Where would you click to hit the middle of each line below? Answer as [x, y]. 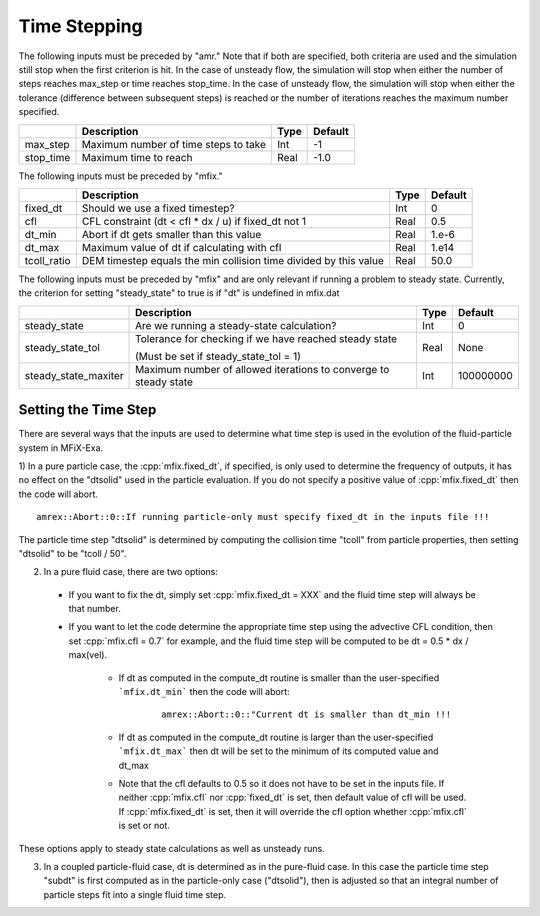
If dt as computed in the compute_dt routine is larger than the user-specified [276, 737]
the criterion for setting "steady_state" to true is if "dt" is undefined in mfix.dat [179, 293]
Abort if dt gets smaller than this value [171, 234]
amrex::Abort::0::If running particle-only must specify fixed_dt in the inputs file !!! [263, 517]
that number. [95, 609]
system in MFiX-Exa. [61, 447]
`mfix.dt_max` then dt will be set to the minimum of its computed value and [278, 751]
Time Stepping [81, 26]
